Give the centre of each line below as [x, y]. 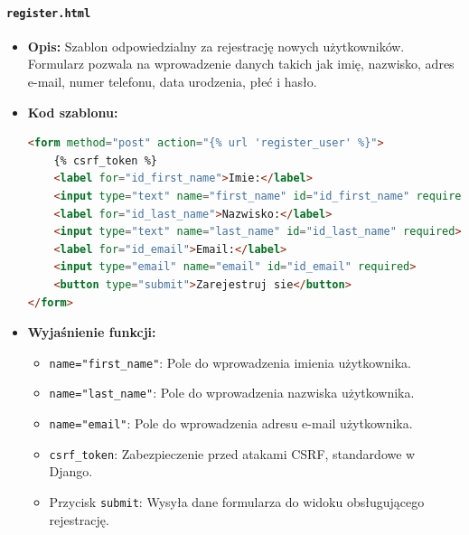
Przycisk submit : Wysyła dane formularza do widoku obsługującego [237, 501]
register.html [49, 13]
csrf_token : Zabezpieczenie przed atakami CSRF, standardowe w [232, 453]
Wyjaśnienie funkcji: [92, 332]
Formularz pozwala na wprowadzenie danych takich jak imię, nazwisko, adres [241, 64]
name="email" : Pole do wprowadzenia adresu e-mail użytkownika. [231, 423]
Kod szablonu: [73, 112]
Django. [71, 471]
